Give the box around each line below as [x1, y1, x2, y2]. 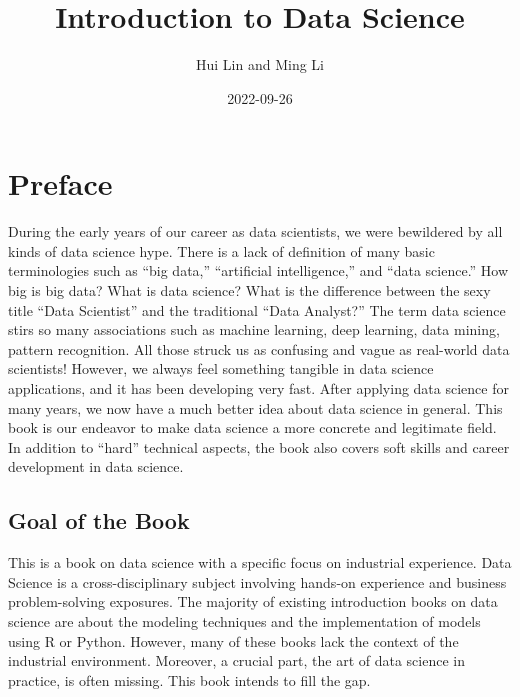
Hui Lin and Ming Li [196, 54, 324, 75]
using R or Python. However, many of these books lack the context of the [8, 630, 459, 651]
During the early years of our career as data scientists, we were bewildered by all [8, 221, 503, 242]
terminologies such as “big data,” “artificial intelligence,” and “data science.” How [8, 260, 509, 281]
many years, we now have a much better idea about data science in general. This [8, 397, 503, 418]
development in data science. [8, 456, 184, 477]
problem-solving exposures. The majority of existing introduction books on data [8, 591, 498, 612]
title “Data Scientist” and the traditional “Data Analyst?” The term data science [8, 299, 506, 320]
